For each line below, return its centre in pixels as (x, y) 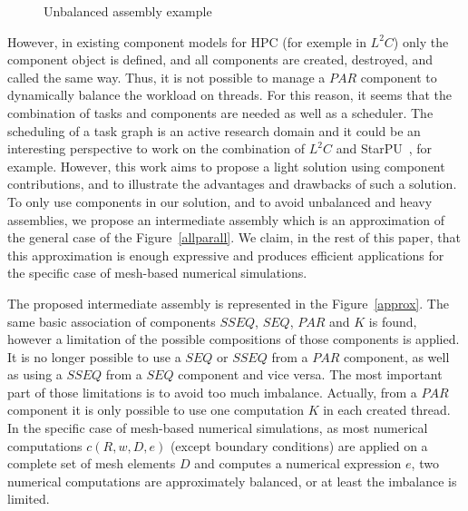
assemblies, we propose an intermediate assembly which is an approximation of (226, 219)
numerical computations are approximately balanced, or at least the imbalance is (232, 481)
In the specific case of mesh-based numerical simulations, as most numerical (218, 428)
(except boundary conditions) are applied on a (299, 445)
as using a (35, 374)
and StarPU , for (384, 148)
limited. (29, 499)
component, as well (396, 356)
